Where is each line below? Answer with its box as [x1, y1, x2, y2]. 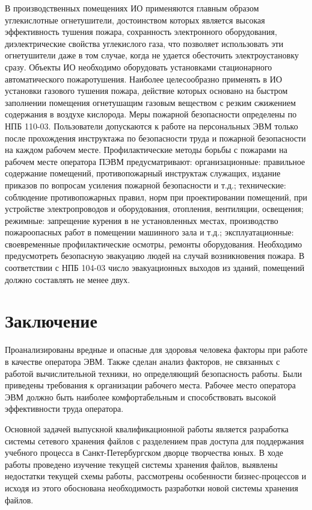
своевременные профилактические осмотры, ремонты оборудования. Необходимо [5, 237, 302, 250]
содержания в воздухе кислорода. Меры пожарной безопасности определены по [5, 108, 297, 120]
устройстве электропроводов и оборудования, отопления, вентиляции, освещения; [5, 202, 304, 215]
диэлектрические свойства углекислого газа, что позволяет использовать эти [5, 37, 284, 49]
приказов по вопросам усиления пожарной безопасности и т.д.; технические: [5, 178, 286, 191]
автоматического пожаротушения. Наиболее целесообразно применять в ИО [5, 72, 283, 85]
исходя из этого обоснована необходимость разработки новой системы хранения [5, 481, 298, 494]
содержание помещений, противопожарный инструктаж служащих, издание [5, 167, 281, 179]
